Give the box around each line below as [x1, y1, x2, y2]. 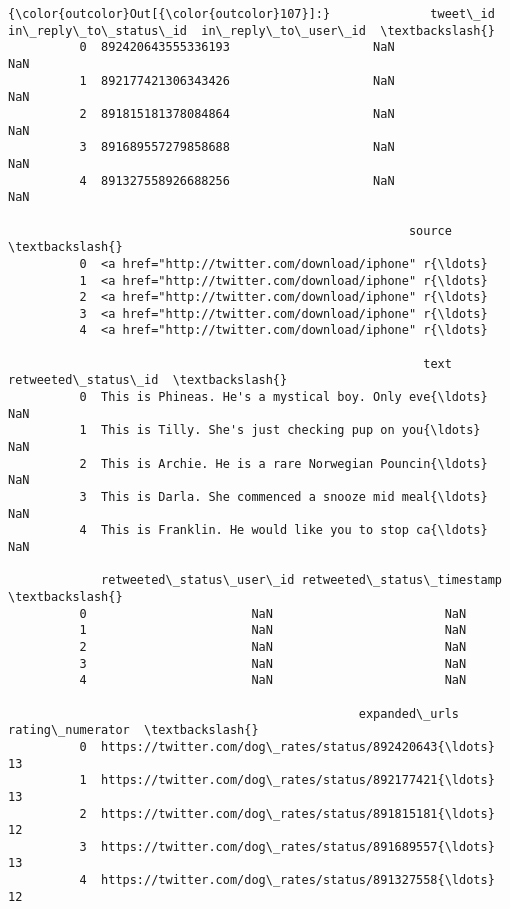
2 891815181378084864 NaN [79, 106, 395, 121]
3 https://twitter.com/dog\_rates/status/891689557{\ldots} [79, 839, 495, 854]
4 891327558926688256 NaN [79, 173, 395, 188]
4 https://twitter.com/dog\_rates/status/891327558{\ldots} [79, 873, 495, 888]
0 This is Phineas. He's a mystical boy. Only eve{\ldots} [79, 390, 488, 405]
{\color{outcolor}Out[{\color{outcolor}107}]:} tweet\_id [8, 7, 495, 21]
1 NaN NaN [79, 623, 467, 638]
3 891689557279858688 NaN [79, 140, 395, 155]
